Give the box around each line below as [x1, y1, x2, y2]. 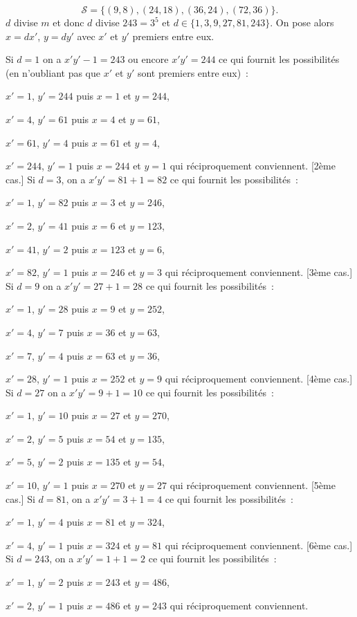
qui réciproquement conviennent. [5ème [170, 478, 336, 492]
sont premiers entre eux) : [137, 65, 249, 80]
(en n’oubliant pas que [6, 65, 100, 80]
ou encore [128, 52, 169, 66]
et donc [53, 15, 84, 29]
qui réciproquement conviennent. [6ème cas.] [165, 537, 353, 552]
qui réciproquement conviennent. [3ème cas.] [165, 265, 353, 279]
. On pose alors [270, 15, 334, 29]
